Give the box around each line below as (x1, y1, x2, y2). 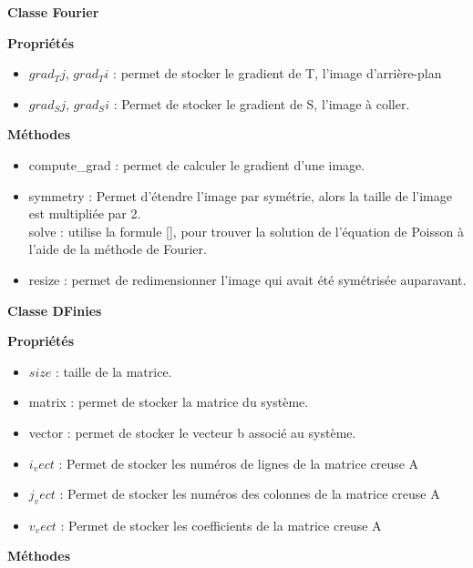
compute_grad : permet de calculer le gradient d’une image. (28, 155, 365, 174)
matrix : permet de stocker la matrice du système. (28, 392, 309, 411)
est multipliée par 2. (28, 204, 141, 223)
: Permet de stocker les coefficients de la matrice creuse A (60, 515, 382, 534)
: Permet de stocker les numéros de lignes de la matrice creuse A (58, 453, 419, 472)
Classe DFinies (7, 300, 102, 319)
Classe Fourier (7, 3, 99, 21)
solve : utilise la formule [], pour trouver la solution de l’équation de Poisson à (28, 221, 464, 240)
